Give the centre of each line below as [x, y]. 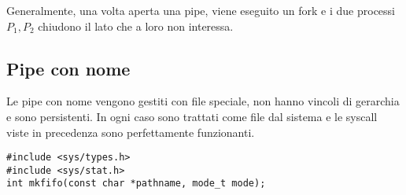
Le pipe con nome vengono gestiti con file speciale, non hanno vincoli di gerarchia [203, 101]
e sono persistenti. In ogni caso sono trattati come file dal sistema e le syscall [192, 116]
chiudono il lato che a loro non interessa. [136, 26]
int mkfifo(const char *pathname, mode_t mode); [136, 184]
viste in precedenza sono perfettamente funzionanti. [131, 132]
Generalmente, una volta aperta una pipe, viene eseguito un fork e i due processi [201, 10]
